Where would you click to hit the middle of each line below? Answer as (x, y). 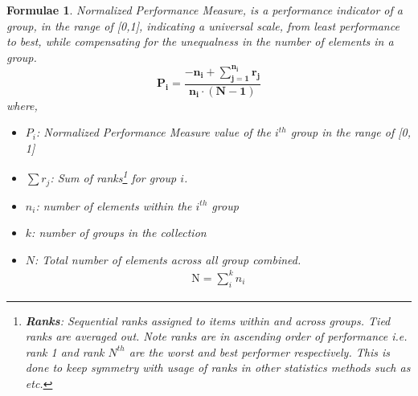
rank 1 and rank (65, 351)
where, (22, 105)
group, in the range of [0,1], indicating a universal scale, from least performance (203, 25)
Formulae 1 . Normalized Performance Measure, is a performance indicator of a (205, 10)
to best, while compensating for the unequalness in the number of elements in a (200, 41)
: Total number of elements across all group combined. (168, 259)
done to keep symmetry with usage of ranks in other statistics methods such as (218, 367)
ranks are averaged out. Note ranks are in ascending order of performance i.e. (216, 336)
